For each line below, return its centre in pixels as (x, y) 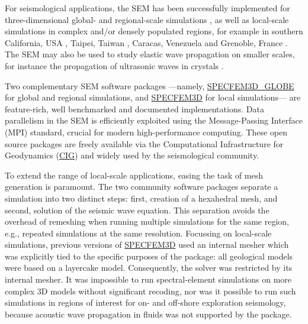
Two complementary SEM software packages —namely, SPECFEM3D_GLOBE (150, 85)
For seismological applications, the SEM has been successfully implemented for (147, 8)
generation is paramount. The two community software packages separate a (142, 187)
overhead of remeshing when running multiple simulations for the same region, (147, 221)
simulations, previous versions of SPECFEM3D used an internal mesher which (147, 244)
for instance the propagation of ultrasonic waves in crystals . (114, 65)
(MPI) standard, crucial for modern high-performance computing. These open (146, 132)
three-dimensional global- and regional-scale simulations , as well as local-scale (147, 19)
